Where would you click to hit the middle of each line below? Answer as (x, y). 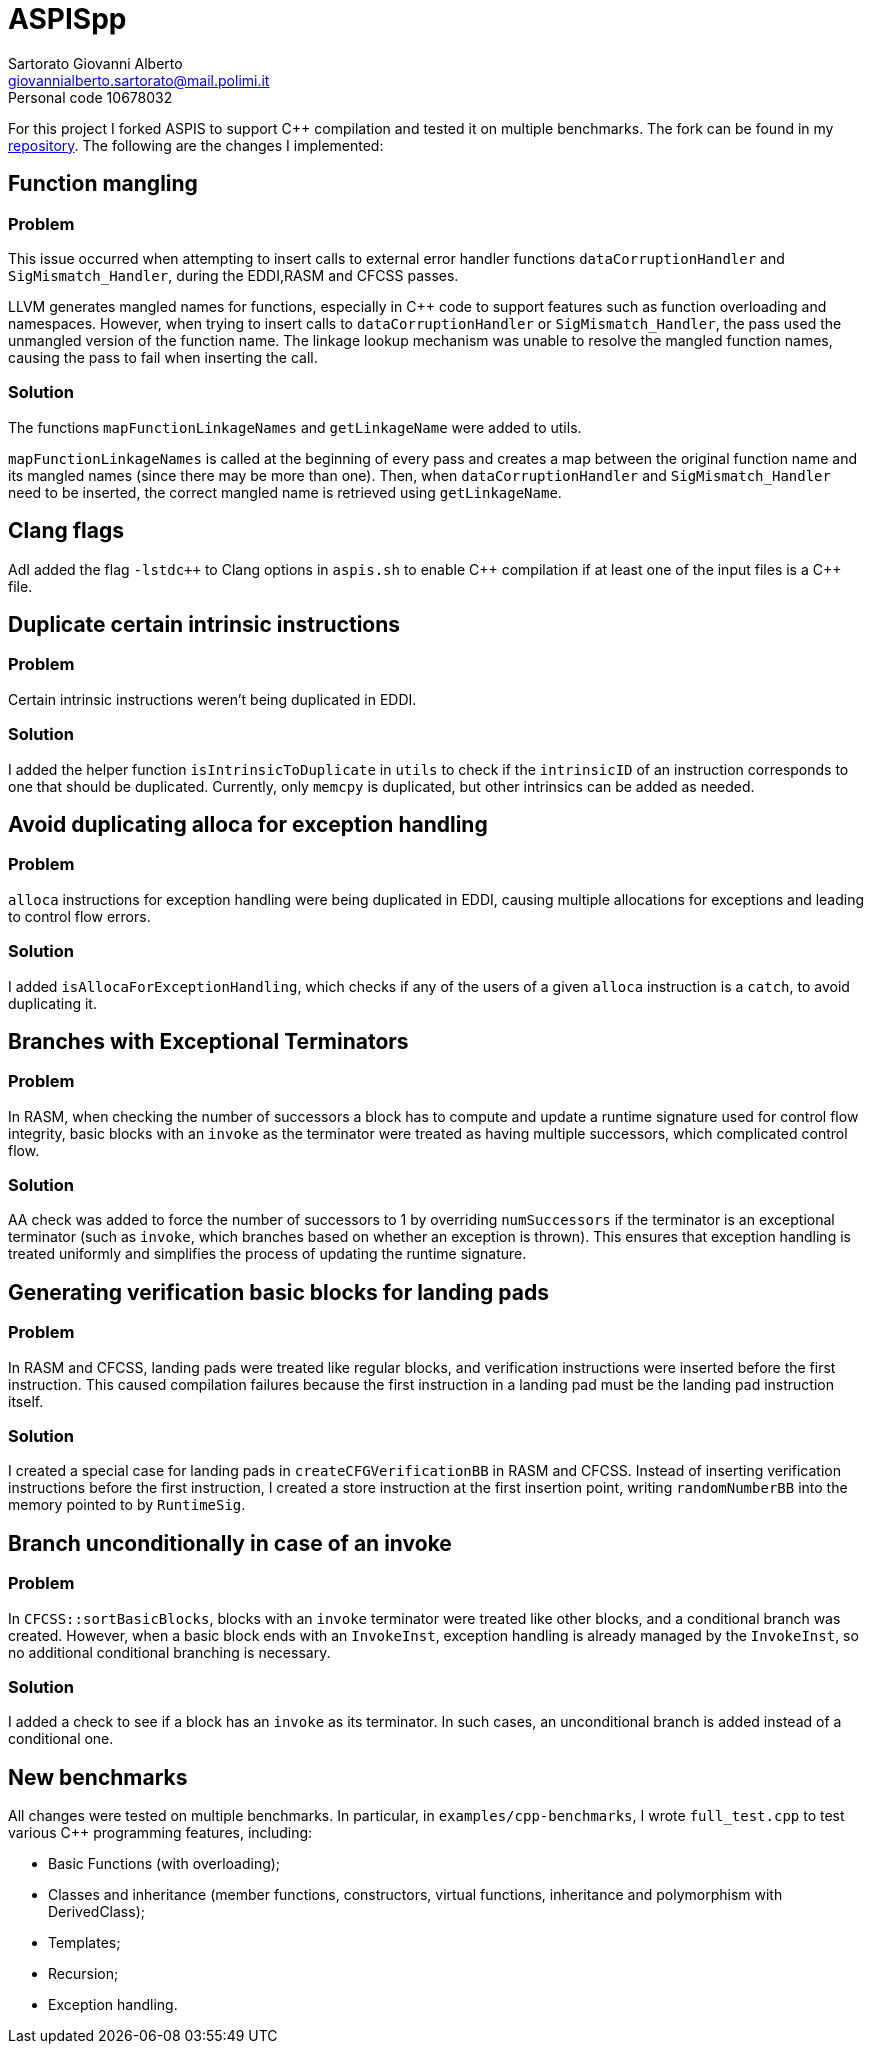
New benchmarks (98, 1777)
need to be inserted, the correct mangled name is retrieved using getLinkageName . (285, 492)
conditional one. (61, 1739)
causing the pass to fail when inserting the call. (163, 357)
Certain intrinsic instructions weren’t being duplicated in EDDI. (212, 699)
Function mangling (103, 184)
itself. (26, 1401)
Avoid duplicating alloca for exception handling (248, 824)
